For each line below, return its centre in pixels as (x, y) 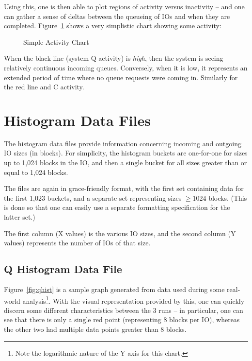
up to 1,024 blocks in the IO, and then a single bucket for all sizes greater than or (126, 163)
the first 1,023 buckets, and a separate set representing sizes (93, 198)
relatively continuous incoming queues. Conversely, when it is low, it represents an (126, 67)
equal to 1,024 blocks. (36, 172)
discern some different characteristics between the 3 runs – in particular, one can (124, 310)
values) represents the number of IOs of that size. (77, 243)
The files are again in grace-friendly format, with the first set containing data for (124, 188)
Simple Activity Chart (56, 42)
